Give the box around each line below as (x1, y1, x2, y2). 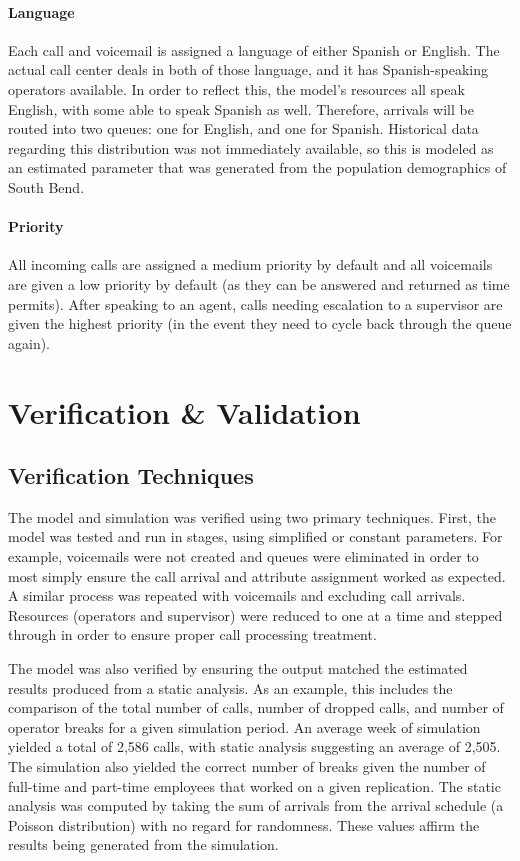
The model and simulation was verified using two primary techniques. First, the (8, 506, 497, 527)
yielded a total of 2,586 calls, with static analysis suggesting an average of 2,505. (8, 736, 501, 757)
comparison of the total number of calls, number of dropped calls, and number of (8, 697, 504, 718)
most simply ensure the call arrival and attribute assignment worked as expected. (8, 565, 506, 586)
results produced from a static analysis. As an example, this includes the (8, 677, 453, 698)
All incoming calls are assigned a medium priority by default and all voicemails (8, 254, 493, 275)
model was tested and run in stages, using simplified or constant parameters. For (8, 526, 503, 547)
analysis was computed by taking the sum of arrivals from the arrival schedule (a (8, 795, 504, 816)
